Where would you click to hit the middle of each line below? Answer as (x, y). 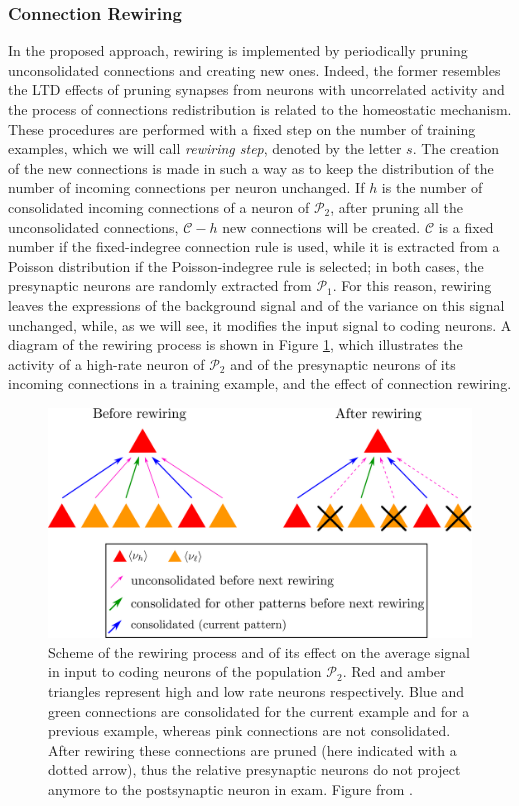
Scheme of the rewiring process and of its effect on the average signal (259, 651)
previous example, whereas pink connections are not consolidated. (249, 730)
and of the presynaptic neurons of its (343, 363)
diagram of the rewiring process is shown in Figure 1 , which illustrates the (235, 344)
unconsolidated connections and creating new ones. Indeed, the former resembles (254, 69)
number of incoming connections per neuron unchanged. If (186, 187)
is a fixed (466, 226)
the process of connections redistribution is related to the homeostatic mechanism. (260, 109)
